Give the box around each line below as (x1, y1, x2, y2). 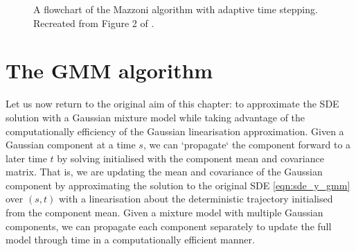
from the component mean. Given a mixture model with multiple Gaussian (6, 205, 323, 220)
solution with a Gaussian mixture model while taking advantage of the (6, 110, 305, 124)
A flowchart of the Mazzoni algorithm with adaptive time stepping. (33, 2, 318, 16)
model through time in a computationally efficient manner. (6, 232, 255, 247)
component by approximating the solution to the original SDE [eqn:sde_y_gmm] (6, 178, 350, 192)
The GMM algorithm (6, 56, 213, 85)
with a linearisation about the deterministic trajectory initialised (58, 191, 333, 206)
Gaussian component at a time (6, 137, 136, 152)
